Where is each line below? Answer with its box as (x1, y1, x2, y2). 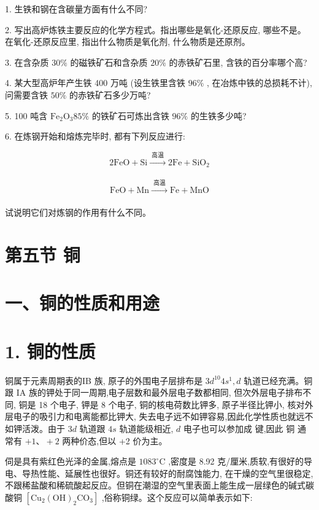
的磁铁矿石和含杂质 (70, 55, 148, 68)
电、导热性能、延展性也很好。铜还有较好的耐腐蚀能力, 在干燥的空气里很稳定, (5, 466, 313, 479)
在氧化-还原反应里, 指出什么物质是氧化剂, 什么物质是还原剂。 (5, 35, 250, 48)
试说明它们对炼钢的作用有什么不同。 (5, 206, 151, 219)
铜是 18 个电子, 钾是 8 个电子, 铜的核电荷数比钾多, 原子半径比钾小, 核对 (18, 398, 305, 410)
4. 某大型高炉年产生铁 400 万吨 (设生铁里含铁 (5, 76, 185, 89)
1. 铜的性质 (5, 338, 96, 363)
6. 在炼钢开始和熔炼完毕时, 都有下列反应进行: (5, 130, 185, 143)
